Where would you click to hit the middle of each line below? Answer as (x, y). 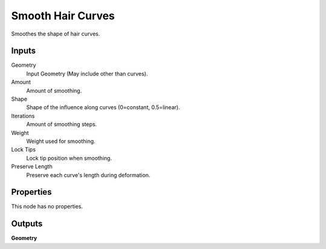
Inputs (24, 51)
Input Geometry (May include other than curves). (87, 74)
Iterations (23, 116)
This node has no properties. (47, 206)
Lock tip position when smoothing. (69, 158)
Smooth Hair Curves (63, 16)
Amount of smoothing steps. (62, 124)
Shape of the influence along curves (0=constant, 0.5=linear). (103, 107)
